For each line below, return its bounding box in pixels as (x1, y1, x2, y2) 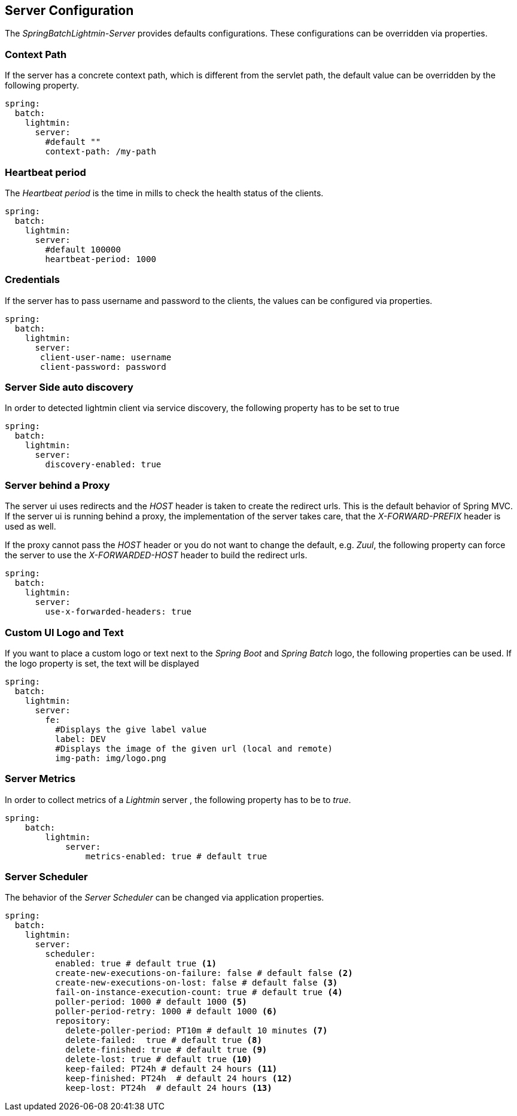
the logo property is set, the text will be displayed (5, 658, 199, 668)
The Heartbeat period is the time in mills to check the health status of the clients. (5, 187, 324, 198)
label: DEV (55, 734, 106, 744)
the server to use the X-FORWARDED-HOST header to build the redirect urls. (5, 550, 308, 561)
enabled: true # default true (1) (55, 959, 217, 969)
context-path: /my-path (45, 147, 156, 157)
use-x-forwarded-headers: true (45, 607, 191, 617)
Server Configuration (5, 3, 134, 18)
